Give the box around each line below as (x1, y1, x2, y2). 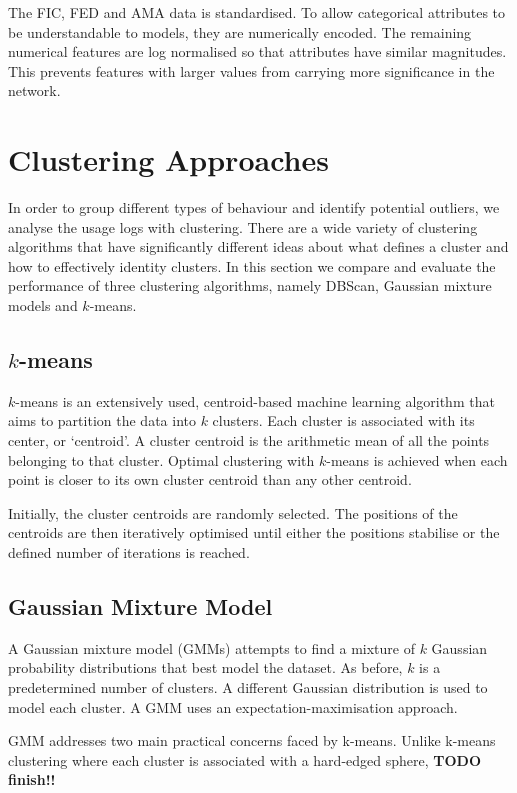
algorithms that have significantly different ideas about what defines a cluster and (8, 236, 509, 257)
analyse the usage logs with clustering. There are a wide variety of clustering (8, 216, 478, 237)
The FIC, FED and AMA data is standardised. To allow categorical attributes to (8, 2, 506, 22)
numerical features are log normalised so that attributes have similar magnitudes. (8, 41, 507, 62)
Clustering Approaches (8, 139, 329, 180)
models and (8, 295, 78, 316)
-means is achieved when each (326, 449, 508, 470)
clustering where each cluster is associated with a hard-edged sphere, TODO (8, 749, 482, 770)
